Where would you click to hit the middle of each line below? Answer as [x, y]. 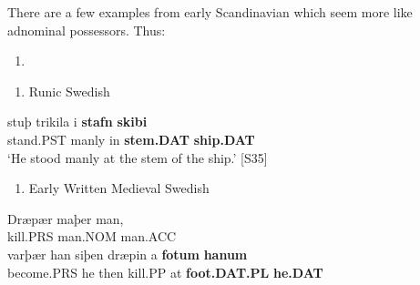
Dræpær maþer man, [66, 218]
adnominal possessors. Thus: [87, 30]
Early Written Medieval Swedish [119, 188]
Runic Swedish [69, 91]
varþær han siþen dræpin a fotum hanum [128, 254]
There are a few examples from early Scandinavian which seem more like [210, 12]
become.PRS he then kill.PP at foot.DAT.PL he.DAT [165, 272]
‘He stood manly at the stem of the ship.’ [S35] [138, 157]
